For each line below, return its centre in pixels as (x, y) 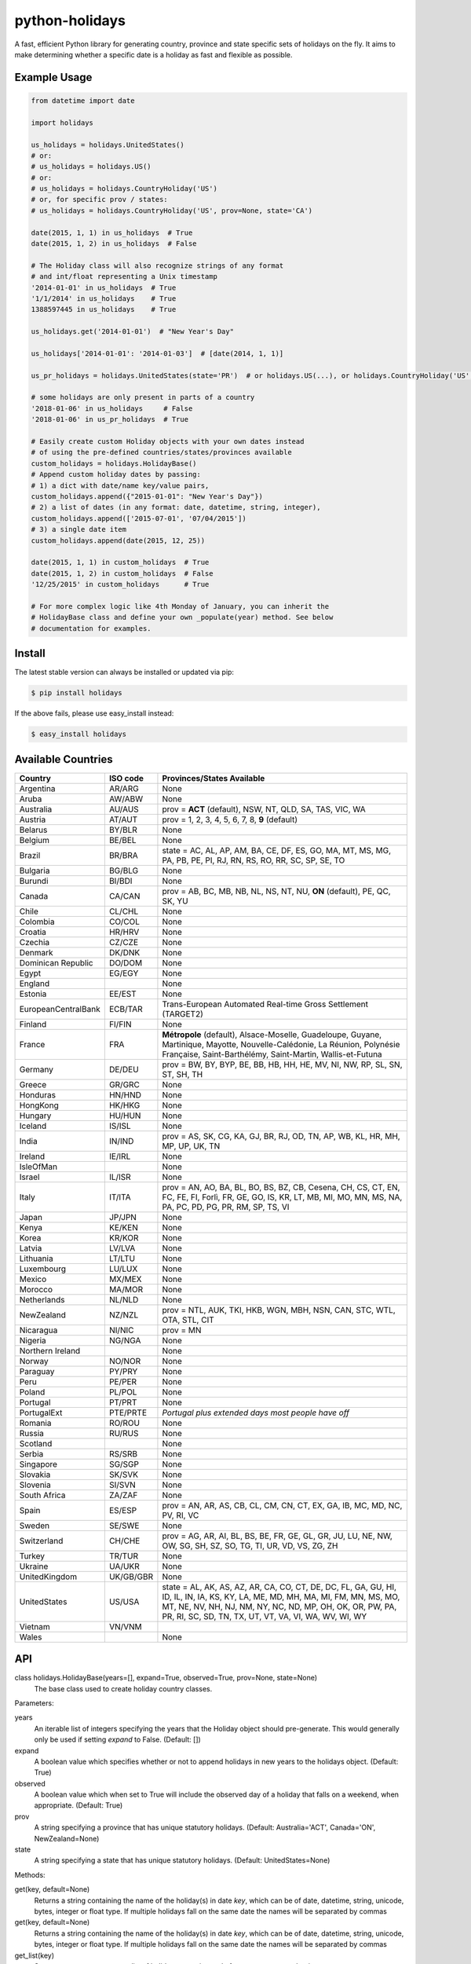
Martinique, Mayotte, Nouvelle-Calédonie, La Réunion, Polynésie (281, 1044)
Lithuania (37, 1259)
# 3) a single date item (79, 529)
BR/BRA (123, 855)
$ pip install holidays (77, 693)
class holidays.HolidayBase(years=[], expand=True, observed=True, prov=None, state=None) (166, 1678)
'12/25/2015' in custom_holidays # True (120, 584)
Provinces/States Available (214, 778)
